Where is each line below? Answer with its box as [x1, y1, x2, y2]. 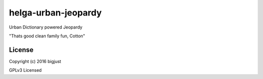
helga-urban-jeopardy [9, 7, 102, 18]
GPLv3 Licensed [9, 67, 42, 73]
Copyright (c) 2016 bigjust [9, 58, 61, 64]
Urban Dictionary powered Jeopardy [9, 24, 83, 30]
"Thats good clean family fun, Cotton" [9, 33, 85, 39]
